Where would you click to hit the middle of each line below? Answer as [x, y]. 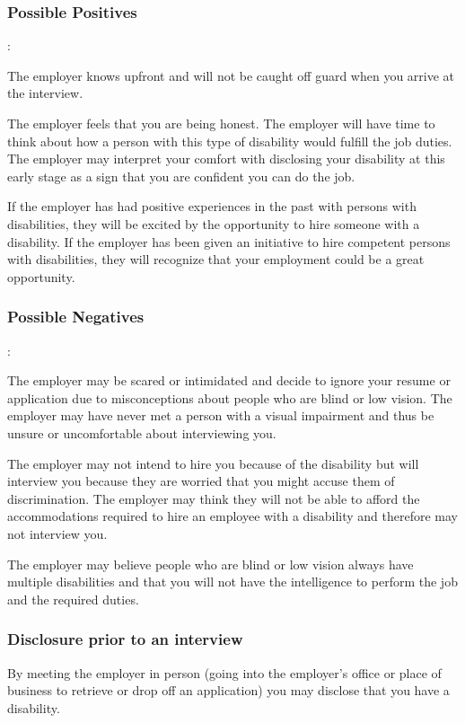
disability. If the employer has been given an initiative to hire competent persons [229, 241]
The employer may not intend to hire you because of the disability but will [213, 463]
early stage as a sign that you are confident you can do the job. [181, 176]
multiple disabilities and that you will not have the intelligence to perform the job [232, 582]
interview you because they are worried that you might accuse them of [201, 481]
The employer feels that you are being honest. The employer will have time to [221, 123]
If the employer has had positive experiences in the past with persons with [212, 206]
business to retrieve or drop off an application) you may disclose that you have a [228, 690]
